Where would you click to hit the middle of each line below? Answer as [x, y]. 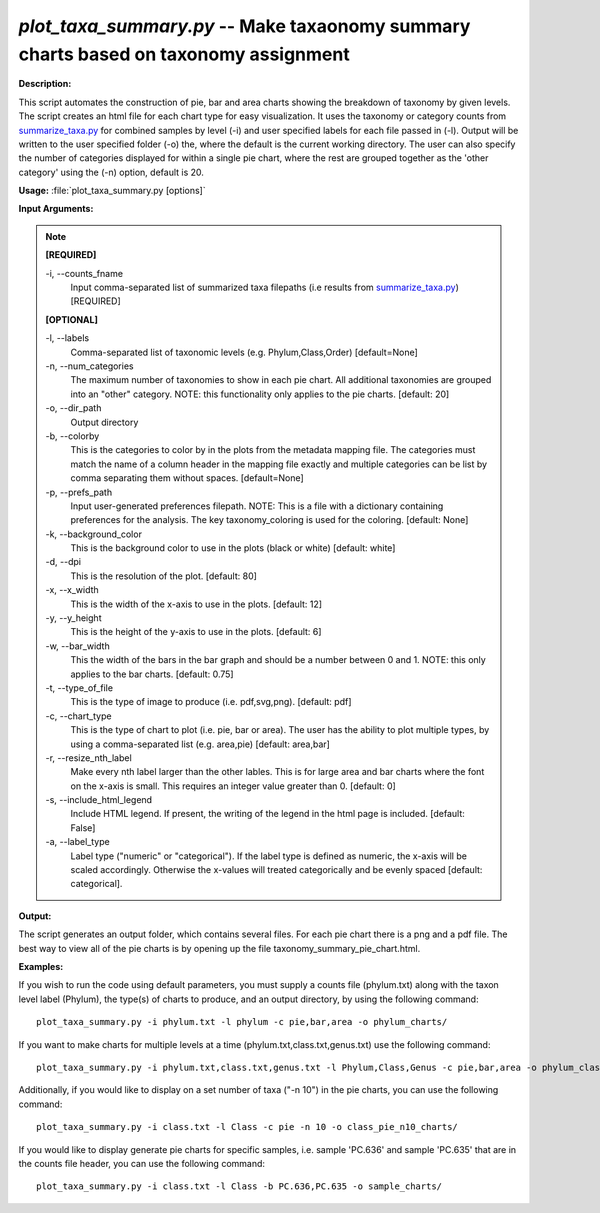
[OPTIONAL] [72, 319]
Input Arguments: [56, 209]
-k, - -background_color [93, 534]
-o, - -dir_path [73, 408]
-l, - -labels [67, 338]
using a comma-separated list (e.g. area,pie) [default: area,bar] [200, 744]
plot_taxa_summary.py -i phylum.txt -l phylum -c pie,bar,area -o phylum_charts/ [242, 1022]
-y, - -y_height [73, 618]
